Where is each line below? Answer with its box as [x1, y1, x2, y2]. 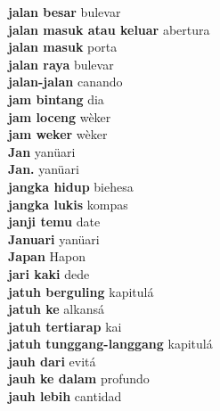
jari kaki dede [8, 264, 90, 283]
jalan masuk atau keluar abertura [8, 20, 210, 38]
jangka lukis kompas [8, 194, 128, 213]
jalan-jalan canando [8, 72, 123, 91]
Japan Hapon [8, 247, 86, 266]
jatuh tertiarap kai [8, 316, 122, 335]
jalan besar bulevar [8, 3, 121, 21]
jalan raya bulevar [8, 54, 114, 73]
